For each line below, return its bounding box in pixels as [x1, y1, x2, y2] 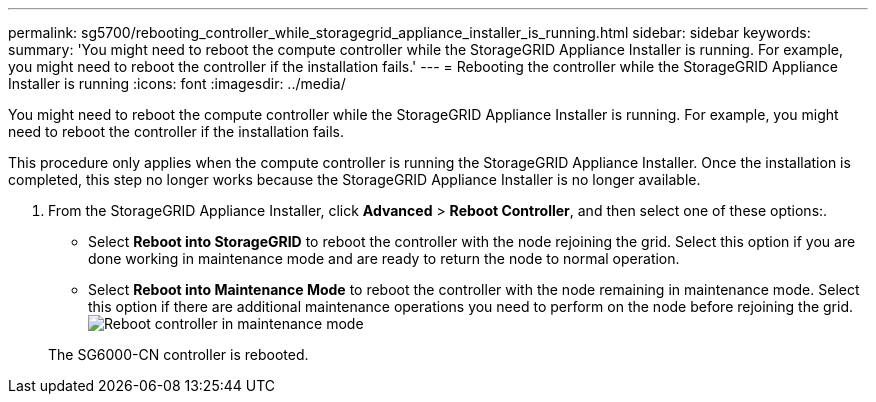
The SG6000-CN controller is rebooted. [48, 346, 309, 363]
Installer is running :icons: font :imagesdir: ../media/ [8, 75, 346, 92]
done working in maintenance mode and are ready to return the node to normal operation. [88, 250, 680, 267]
